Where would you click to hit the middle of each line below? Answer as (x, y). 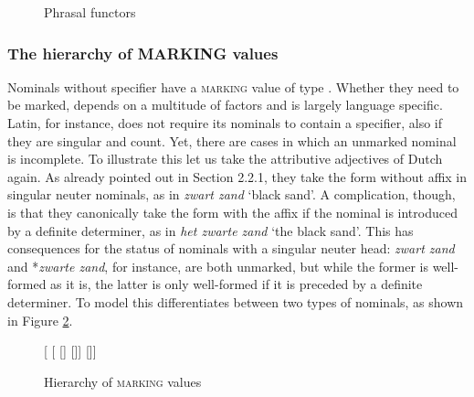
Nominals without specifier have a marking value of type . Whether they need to (233, 86)
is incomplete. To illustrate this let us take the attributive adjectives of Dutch (225, 159)
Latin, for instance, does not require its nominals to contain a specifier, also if (225, 123)
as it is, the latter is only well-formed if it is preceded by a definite (237, 284)
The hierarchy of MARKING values (143, 53)
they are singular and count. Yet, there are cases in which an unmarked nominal (232, 140)
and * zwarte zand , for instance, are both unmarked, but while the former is (218, 266)
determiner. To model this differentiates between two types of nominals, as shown (236, 301)
